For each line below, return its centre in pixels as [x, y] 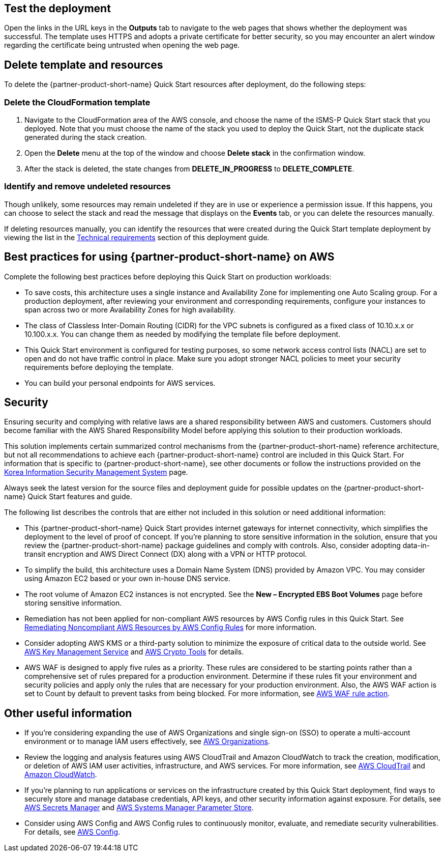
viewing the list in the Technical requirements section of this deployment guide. [137, 237]
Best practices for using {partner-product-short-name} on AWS [169, 257]
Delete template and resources [84, 65]
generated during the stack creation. [86, 137]
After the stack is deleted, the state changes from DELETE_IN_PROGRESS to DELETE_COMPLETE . [189, 169]
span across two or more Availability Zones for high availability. [130, 309]
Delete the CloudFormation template [77, 102]
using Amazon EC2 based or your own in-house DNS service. [128, 579]
